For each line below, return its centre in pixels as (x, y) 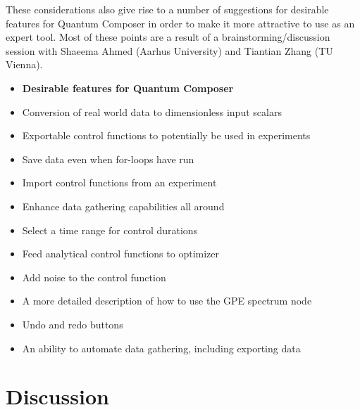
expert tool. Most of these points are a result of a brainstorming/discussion (168, 37)
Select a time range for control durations (110, 230)
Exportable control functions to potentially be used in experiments (166, 135)
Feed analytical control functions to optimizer (120, 254)
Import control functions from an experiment (119, 182)
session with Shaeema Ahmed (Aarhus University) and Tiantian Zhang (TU (169, 50)
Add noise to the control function (94, 277)
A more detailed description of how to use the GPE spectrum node (167, 301)
